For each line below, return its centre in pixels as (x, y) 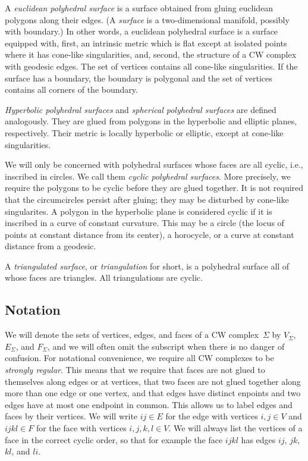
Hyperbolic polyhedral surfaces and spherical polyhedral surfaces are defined (141, 109)
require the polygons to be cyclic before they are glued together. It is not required (154, 188)
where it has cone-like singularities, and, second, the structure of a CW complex (151, 54)
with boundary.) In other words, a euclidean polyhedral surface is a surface (142, 31)
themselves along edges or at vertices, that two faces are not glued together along (153, 381)
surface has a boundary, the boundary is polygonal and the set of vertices (139, 78)
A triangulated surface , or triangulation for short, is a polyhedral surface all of (147, 266)
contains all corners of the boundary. (71, 90)
